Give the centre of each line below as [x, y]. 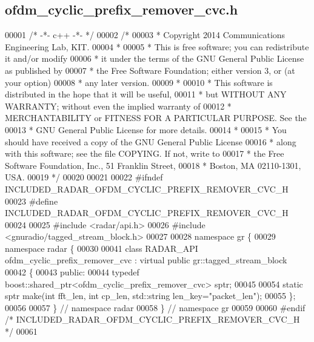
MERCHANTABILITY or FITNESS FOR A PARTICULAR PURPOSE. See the [156, 118]
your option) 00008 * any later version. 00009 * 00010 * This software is [139, 82]
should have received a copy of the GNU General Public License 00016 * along [151, 141]
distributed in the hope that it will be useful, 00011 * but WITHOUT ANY [146, 94]
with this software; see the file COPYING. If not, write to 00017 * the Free [145, 153]
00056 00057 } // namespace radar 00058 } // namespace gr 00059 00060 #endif [155, 307]
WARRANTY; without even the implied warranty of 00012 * [118, 106]
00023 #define [32, 201]
